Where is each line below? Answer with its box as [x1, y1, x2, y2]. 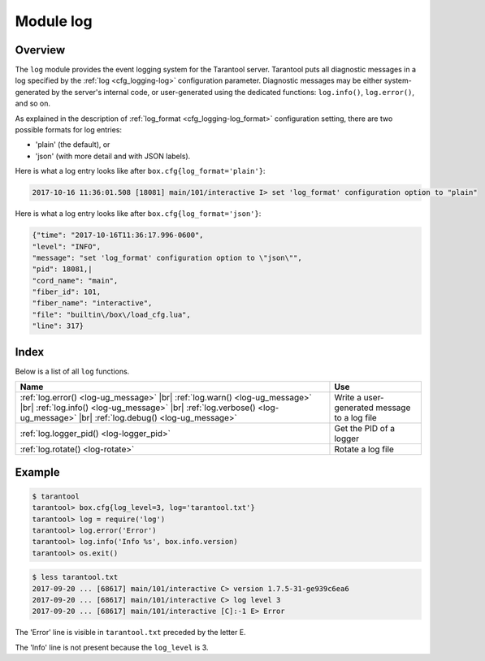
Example [15, 465, 60, 479]
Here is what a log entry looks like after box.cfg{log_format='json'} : [15, 209, 262, 218]
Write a [334, 392, 362, 404]
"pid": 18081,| [32, 265, 93, 274]
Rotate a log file [334, 443, 394, 455]
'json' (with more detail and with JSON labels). [35, 151, 191, 161]
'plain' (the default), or [35, 140, 110, 149]
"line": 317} [32, 322, 84, 330]
